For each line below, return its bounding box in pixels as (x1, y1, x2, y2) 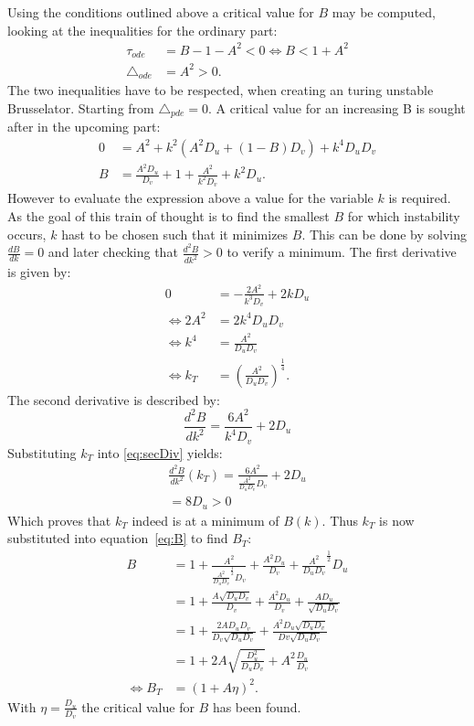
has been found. (212, 697, 301, 716)
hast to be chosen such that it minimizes (61, 224, 289, 243)
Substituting (7, 443, 77, 462)
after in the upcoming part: (7, 117, 161, 136)
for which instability (347, 207, 460, 226)
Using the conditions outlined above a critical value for (7, 3, 314, 21)
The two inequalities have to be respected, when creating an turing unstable (7, 80, 434, 100)
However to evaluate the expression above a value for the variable (7, 188, 374, 208)
